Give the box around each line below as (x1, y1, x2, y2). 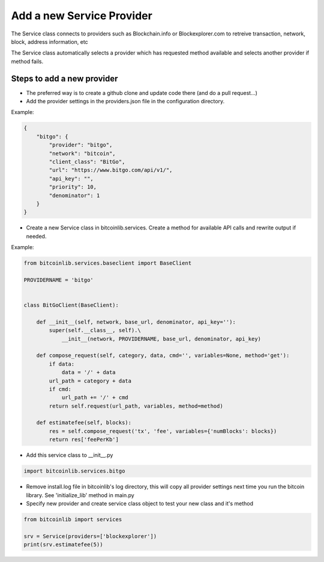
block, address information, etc (11, 38, 88, 45)
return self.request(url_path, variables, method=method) (49, 402, 223, 409)
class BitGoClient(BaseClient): (23, 302, 119, 309)
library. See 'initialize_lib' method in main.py (26, 491, 134, 498)
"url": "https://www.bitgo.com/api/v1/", (49, 167, 173, 174)
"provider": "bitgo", (49, 142, 113, 148)
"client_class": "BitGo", (49, 158, 125, 165)
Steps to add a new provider (11, 73, 118, 83)
